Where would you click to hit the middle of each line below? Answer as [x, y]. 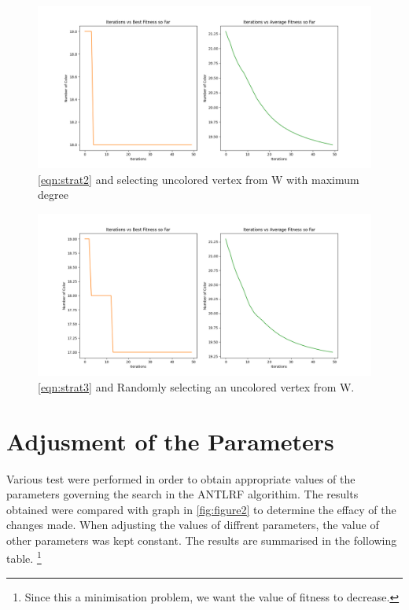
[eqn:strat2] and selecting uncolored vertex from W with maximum [199, 179]
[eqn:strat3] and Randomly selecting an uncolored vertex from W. [196, 386]
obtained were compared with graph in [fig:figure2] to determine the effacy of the [201, 509]
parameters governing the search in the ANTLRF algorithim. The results [182, 494]
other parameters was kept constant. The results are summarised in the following [202, 540]
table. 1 [24, 557]
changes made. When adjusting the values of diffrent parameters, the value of [193, 525]
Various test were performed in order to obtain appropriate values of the [181, 478]
